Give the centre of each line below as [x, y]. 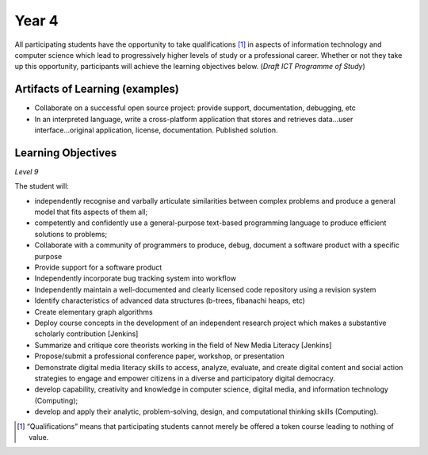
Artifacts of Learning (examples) [97, 89]
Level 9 [27, 171]
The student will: [42, 186]
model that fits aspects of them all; [91, 212]
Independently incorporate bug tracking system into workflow [136, 278]
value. [39, 437]
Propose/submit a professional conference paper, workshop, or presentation [159, 356]
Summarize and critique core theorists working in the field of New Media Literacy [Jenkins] [183, 345]
